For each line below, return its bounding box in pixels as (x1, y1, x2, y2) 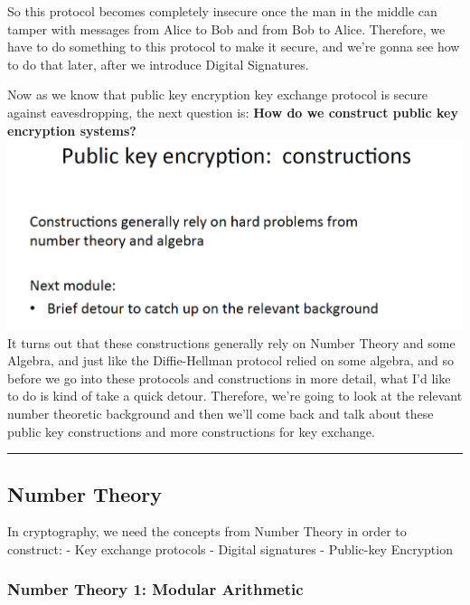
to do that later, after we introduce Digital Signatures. (7, 54, 309, 73)
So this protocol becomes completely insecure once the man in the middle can (7, 2, 437, 20)
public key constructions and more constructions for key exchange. (7, 421, 375, 440)
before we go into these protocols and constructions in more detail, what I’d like (7, 368, 451, 387)
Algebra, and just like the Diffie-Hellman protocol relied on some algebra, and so (7, 351, 455, 370)
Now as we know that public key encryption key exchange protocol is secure (7, 85, 428, 104)
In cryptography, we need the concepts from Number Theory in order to (7, 522, 407, 541)
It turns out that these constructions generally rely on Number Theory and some (7, 333, 456, 352)
